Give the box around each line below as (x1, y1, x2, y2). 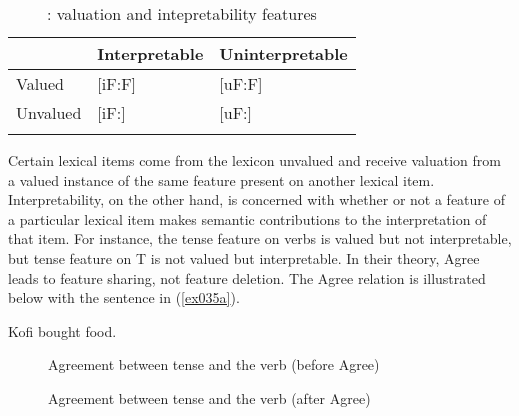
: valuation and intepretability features (46, 2, 317, 25)
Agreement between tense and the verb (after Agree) (48, 387, 371, 408)
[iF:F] (97, 72, 137, 95)
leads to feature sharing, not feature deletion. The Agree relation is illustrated (8, 267, 486, 288)
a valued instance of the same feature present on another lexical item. (8, 169, 435, 190)
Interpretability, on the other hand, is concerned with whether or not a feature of (8, 189, 505, 210)
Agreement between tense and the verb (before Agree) (48, 354, 380, 375)
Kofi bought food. (8, 320, 117, 341)
